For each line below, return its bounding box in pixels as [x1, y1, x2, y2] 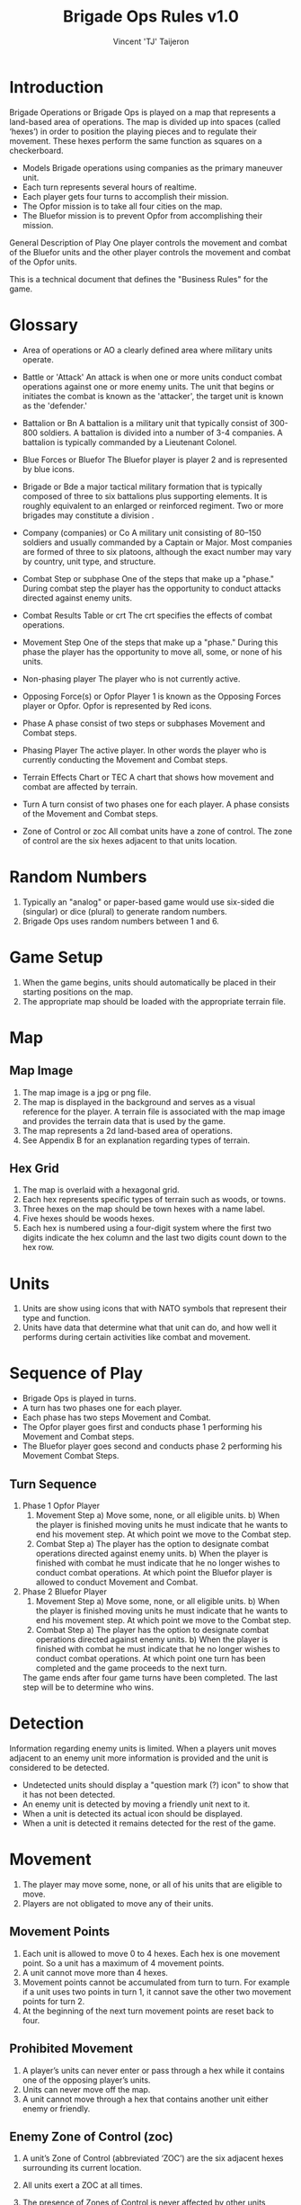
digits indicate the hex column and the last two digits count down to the [22, 1232, 288, 1243]
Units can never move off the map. [22, 2084, 151, 2094]
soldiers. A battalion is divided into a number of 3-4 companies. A [40, 427, 283, 438]
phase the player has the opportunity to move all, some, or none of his [22, 646, 283, 657]
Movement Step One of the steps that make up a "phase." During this [22, 637, 279, 647]
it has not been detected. [22, 1789, 116, 1799]
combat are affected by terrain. [22, 781, 138, 792]
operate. [22, 353, 54, 365]
